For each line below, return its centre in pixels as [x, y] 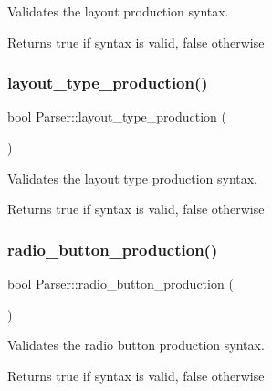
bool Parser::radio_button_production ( [120, 283]
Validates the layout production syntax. [118, 11]
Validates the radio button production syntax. [136, 345]
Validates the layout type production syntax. [133, 178]
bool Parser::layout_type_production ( [117, 116]
